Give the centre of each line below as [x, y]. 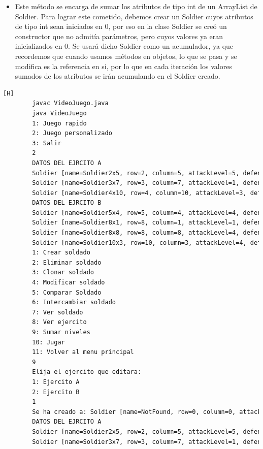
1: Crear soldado [61, 253]
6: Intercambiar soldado [74, 302]
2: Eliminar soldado [67, 262]
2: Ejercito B [56, 392]
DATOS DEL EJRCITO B [67, 203]
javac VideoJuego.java [70, 103]
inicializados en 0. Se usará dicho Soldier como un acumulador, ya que [124, 46]
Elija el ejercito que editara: [87, 372]
